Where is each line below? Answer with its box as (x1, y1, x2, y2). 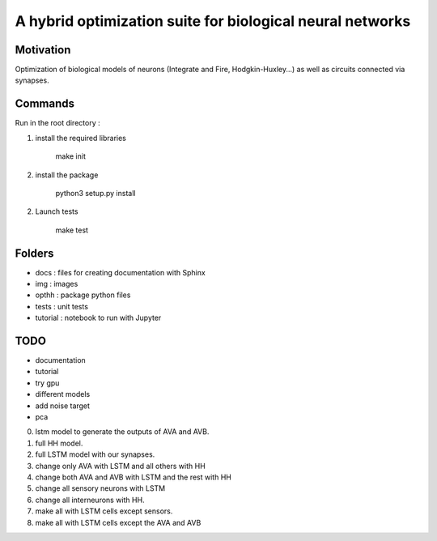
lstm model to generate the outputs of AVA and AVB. (35, 427, 210, 437)
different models (35, 390, 91, 399)
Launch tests (35, 207, 78, 216)
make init (55, 151, 87, 161)
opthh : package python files (35, 290, 131, 300)
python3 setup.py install (55, 188, 136, 198)
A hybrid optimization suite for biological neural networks (15, 12, 411, 30)
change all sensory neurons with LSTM (35, 483, 166, 493)
